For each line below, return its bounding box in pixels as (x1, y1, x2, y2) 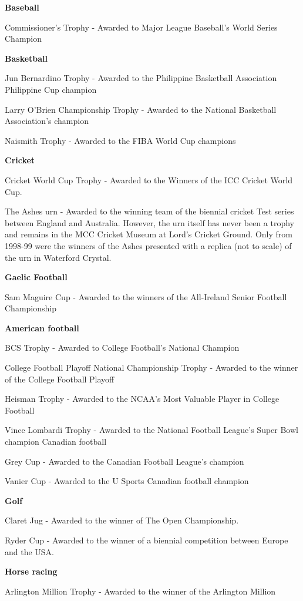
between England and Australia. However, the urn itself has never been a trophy (5, 216, 294, 229)
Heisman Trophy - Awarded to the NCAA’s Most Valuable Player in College (5, 392, 280, 405)
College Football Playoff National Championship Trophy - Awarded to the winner (5, 361, 298, 374)
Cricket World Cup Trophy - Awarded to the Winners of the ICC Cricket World (5, 173, 292, 186)
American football (5, 321, 79, 334)
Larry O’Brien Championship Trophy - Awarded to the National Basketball (5, 103, 277, 115)
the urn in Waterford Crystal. (5, 251, 112, 263)
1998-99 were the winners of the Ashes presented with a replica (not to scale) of (5, 239, 292, 251)
